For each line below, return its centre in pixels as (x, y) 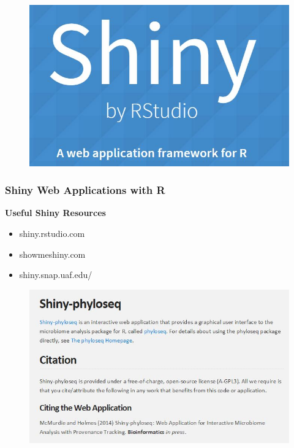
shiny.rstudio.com (52, 234)
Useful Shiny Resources (55, 213)
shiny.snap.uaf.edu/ (56, 275)
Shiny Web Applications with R (85, 190)
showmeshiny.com (52, 254)
